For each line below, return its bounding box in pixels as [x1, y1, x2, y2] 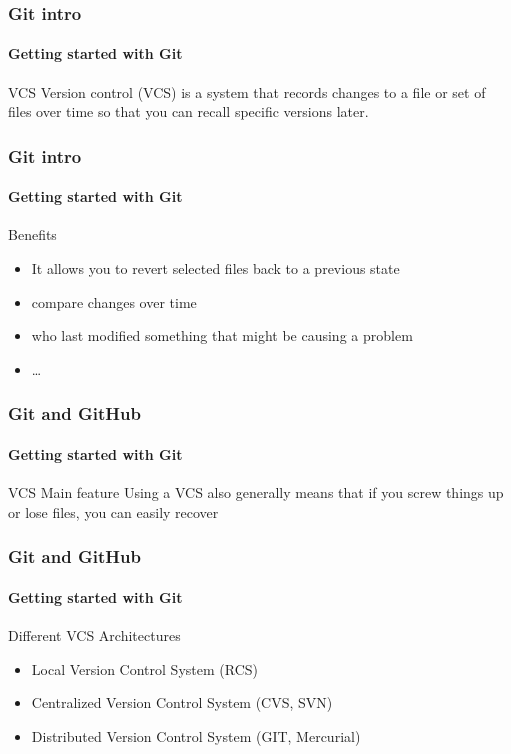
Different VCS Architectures [8, 624, 181, 645]
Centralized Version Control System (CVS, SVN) [31, 692, 333, 713]
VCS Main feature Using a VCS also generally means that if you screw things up [8, 482, 504, 503]
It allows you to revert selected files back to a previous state [31, 258, 400, 279]
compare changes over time [31, 291, 197, 312]
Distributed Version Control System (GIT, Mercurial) [31, 725, 361, 746]
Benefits [8, 224, 57, 245]
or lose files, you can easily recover [8, 501, 219, 522]
